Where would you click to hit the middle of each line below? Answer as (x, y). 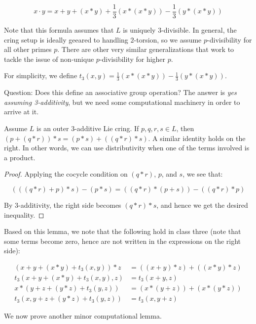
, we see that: (203, 174)
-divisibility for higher (132, 59)
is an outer (53, 128)
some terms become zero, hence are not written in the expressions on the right (123, 241)
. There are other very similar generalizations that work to (146, 49)
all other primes (28, 49)
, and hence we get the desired (202, 205)
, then (185, 128)
